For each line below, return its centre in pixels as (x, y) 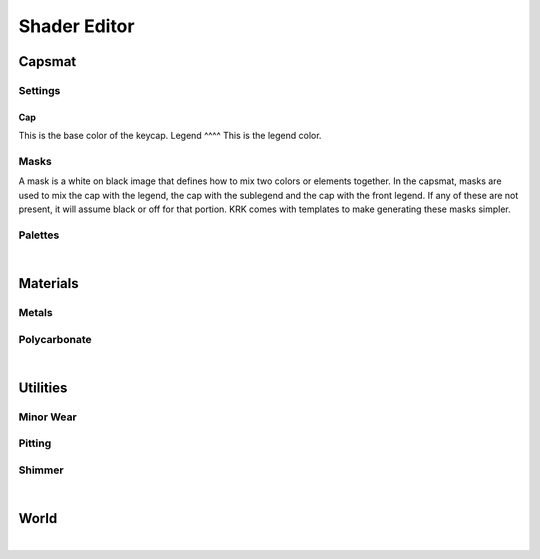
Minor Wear (47, 417)
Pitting (35, 443)
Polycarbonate (55, 339)
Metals (36, 312)
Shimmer (41, 470)
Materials (48, 283)
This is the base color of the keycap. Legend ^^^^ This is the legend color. (170, 136)
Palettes (39, 235)
